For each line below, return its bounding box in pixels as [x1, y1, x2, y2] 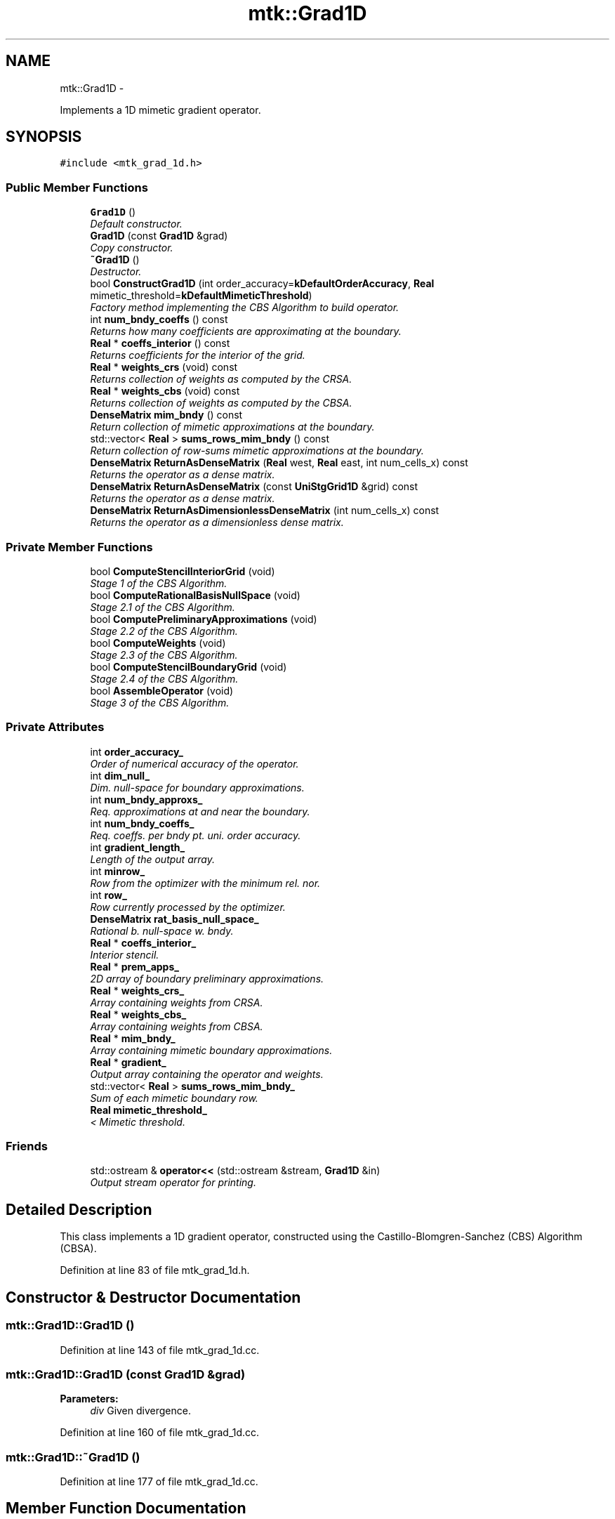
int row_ [90, 888, 127, 901]
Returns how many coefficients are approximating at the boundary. [90, 325, 402, 338]
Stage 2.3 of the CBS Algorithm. [90, 648, 238, 661]
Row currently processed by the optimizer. [90, 900, 286, 913]
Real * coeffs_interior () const [90, 337, 230, 350]
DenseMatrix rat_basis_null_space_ [90, 912, 259, 925]
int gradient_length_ [90, 841, 185, 853]
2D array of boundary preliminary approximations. [90, 972, 324, 985]
